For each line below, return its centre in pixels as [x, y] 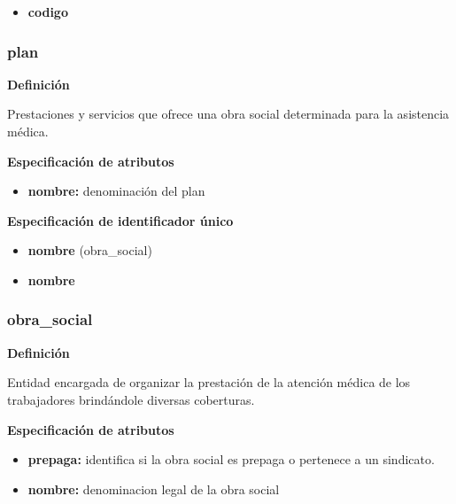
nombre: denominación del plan [116, 191]
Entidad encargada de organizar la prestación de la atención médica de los [209, 382]
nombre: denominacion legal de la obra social [154, 488]
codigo [48, 12]
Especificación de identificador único [120, 220]
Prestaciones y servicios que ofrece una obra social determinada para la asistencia [228, 114]
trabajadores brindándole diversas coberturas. [131, 399]
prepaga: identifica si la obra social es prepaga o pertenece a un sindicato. [231, 459]
